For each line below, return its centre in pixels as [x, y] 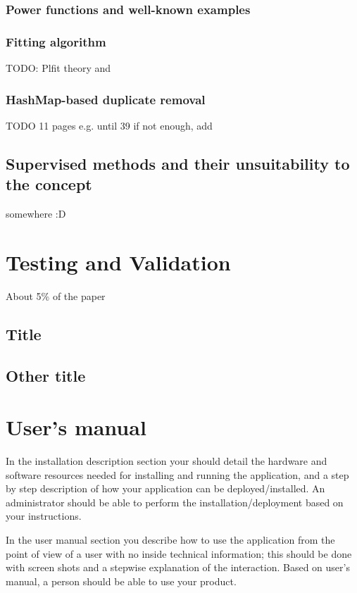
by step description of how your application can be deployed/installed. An [165, 488]
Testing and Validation [118, 262]
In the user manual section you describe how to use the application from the [170, 540]
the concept [49, 184]
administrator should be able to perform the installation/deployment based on [175, 502]
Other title [46, 375]
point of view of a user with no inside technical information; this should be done [179, 553]
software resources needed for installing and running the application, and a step [177, 474]
